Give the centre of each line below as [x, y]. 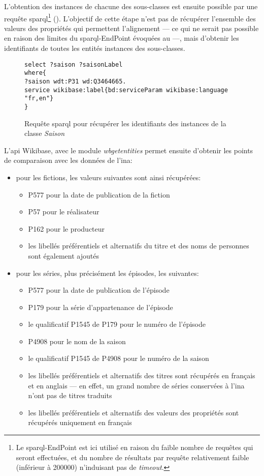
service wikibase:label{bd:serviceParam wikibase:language [126, 90]
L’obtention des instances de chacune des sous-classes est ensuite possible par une [131, 6]
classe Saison [45, 133]
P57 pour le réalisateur [64, 212]
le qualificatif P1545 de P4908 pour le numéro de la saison [119, 358]
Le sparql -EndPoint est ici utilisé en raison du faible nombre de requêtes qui [135, 447]
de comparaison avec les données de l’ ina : [68, 160]
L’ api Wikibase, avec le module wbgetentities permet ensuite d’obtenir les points [129, 150]
